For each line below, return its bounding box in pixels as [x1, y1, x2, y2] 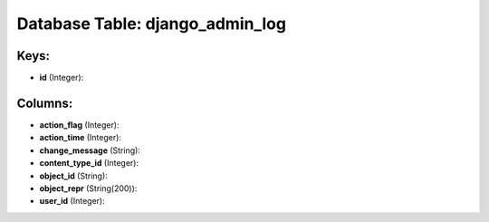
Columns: [16, 95, 73, 111]
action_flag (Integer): [39, 119, 120, 130]
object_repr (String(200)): [39, 182, 138, 194]
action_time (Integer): [39, 132, 122, 143]
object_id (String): [39, 170, 108, 181]
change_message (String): [39, 145, 140, 156]
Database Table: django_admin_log [16, 14, 287, 34]
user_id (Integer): [39, 196, 105, 207]
